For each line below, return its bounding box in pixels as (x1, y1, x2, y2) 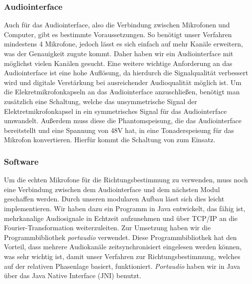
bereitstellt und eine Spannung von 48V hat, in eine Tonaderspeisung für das (4, 125, 234, 135)
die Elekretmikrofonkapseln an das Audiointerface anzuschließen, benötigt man (4, 87, 240, 97)
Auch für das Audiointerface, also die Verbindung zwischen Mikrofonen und (4, 20, 230, 30)
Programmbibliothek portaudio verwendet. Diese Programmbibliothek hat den (4, 232, 237, 242)
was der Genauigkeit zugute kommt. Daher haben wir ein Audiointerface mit (4, 48, 233, 58)
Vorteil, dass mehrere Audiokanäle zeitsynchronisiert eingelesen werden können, (4, 241, 242, 252)
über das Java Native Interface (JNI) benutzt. (4, 270, 141, 281)
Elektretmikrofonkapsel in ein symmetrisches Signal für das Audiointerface (4, 106, 227, 116)
